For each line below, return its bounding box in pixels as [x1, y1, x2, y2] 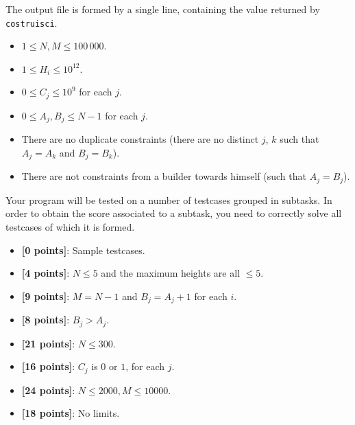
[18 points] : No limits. [21, 406, 120, 420]
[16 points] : [21, 359, 75, 374]
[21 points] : [21, 336, 75, 350]
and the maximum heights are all [101, 266, 241, 280]
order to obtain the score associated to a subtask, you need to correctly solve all [5, 206, 342, 220]
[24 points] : [21, 382, 75, 397]
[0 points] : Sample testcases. [21, 242, 145, 257]
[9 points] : [21, 288, 70, 303]
